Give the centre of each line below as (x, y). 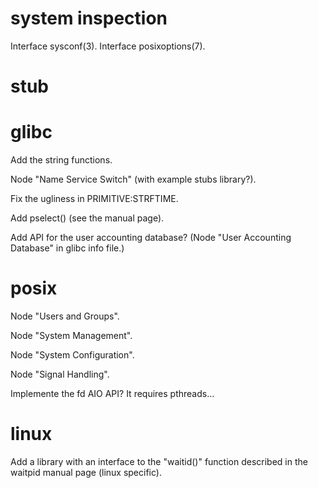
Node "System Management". (71, 335)
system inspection (89, 18)
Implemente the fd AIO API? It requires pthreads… (112, 393)
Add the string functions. (61, 160)
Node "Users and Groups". (65, 316)
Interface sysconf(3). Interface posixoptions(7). (108, 46)
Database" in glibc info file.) (67, 248)
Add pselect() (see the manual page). (87, 218)
